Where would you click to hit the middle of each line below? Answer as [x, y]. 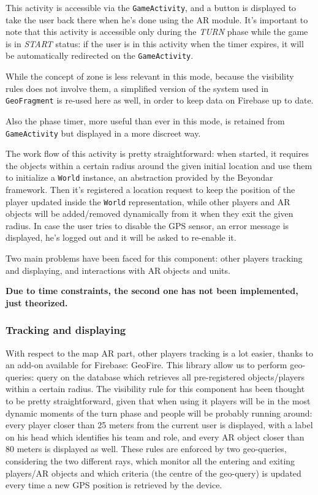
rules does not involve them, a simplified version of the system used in [137, 88]
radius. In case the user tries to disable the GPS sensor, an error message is [147, 225]
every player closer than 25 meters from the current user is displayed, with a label [159, 425]
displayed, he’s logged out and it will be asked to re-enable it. [121, 237]
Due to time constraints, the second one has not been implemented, [152, 291]
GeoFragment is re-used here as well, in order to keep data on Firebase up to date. [160, 100]
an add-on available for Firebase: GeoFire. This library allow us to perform [146, 365]
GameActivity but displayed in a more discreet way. [103, 133]
